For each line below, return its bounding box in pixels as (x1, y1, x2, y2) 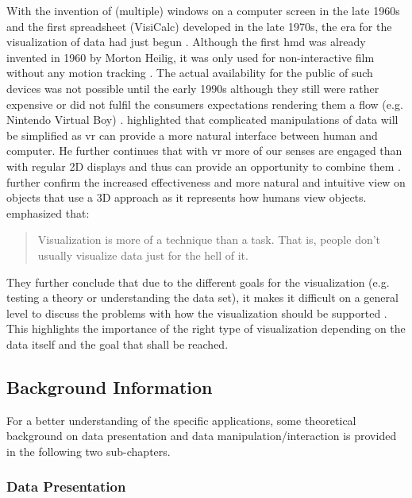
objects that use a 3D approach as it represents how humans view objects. (6, 189, 367, 206)
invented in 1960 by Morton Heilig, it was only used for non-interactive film (6, 48, 375, 65)
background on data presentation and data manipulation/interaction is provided (6, 427, 397, 444)
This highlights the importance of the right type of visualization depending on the (6, 320, 406, 337)
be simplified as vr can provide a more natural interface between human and (6, 126, 378, 143)
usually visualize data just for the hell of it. (37, 246, 248, 263)
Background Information (6, 374, 213, 399)
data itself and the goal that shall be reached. (6, 335, 229, 352)
